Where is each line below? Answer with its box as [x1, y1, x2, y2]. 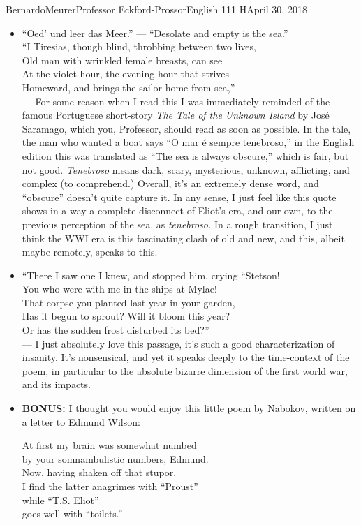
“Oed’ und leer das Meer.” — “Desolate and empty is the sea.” [22, 25, 288, 40]
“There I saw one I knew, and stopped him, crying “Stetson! [22, 267, 280, 282]
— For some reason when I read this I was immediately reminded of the [22, 94, 330, 108]
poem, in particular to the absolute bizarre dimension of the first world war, [22, 363, 348, 378]
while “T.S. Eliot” [22, 492, 99, 507]
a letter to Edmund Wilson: [22, 414, 140, 429]
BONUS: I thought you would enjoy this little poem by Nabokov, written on [22, 401, 356, 415]
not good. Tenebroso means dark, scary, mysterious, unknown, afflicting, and [22, 162, 350, 177]
